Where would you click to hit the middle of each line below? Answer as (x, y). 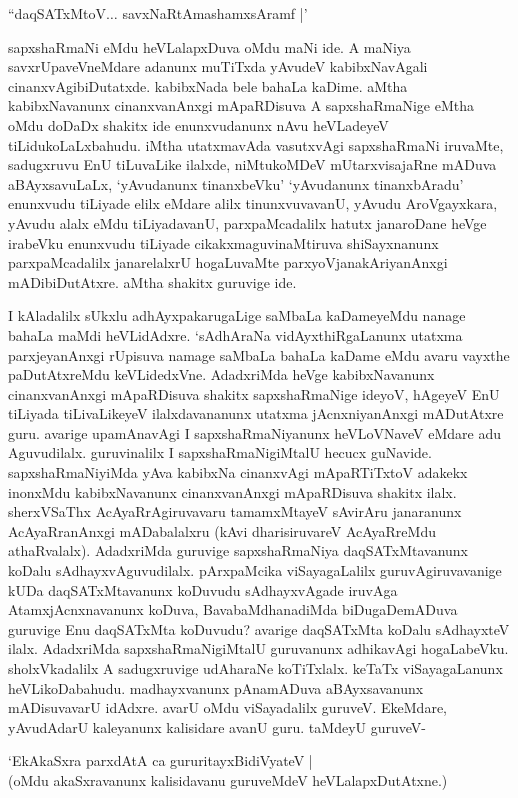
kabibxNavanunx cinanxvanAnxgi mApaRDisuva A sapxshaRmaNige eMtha (241, 105)
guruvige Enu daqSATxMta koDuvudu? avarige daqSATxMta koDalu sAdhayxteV (259, 628)
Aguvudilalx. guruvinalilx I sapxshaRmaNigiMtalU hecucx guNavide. (220, 452)
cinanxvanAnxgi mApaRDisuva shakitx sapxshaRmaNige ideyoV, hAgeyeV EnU (254, 393)
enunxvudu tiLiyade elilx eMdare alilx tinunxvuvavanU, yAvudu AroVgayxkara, (253, 203)
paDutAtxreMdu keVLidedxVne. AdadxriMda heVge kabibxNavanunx (221, 374)
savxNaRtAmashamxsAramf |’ (215, 13)
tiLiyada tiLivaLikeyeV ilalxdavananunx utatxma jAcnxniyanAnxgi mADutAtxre (256, 413)
